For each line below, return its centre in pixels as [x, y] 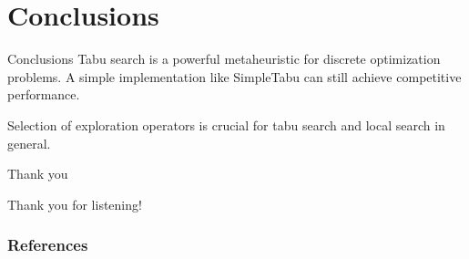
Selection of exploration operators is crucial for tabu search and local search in [226, 124]
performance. [44, 94]
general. [29, 143]
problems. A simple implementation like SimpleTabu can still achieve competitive [234, 76]
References [48, 245]
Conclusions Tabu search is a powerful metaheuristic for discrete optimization [224, 59]
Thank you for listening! [75, 204]
